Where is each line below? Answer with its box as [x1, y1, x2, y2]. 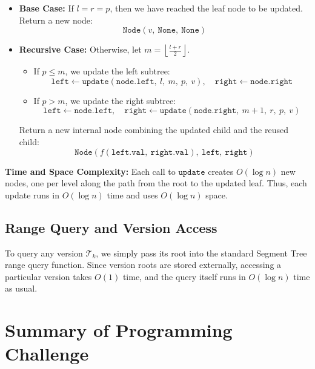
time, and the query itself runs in [122, 270, 246, 282]
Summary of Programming [5, 318, 233, 342]
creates [208, 165, 234, 177]
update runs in [5, 188, 59, 201]
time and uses [107, 188, 158, 201]
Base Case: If [19, 2, 74, 14]
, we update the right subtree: [65, 94, 176, 106]
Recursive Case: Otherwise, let [19, 43, 142, 56]
